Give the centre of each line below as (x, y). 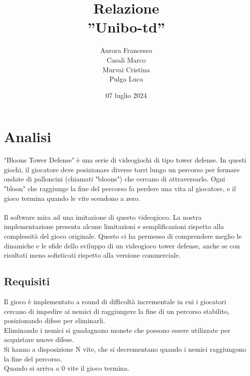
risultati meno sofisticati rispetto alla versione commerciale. (92, 255)
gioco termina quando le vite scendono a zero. (72, 198)
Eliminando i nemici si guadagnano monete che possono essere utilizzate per (117, 330)
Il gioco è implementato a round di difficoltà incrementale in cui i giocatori (115, 301)
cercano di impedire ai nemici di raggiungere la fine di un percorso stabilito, (117, 311)
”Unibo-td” (126, 27)
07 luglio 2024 (126, 95)
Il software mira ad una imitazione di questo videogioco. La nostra (103, 217)
